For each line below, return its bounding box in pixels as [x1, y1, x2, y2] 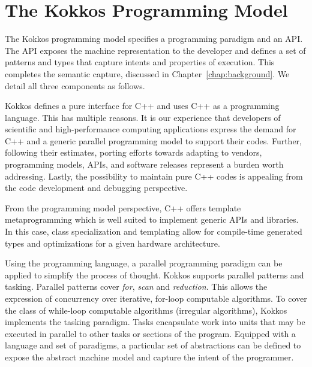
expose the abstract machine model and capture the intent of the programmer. [5, 350, 294, 363]
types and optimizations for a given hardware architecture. [5, 236, 220, 249]
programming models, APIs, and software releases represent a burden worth [5, 158, 284, 171]
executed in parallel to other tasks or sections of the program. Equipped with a [5, 327, 296, 339]
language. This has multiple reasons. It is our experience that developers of [5, 111, 281, 123]
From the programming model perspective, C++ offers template [5, 201, 241, 214]
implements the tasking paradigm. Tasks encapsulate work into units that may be [5, 316, 305, 328]
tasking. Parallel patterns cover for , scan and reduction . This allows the [5, 280, 268, 293]
